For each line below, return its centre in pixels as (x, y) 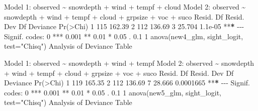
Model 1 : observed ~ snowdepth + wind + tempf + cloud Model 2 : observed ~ (125, 7)
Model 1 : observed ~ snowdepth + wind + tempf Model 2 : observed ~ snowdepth (129, 63)
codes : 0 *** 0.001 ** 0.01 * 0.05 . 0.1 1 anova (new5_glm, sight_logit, (113, 92)
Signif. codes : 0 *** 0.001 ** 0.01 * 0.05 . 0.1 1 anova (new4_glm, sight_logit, (124, 36)
